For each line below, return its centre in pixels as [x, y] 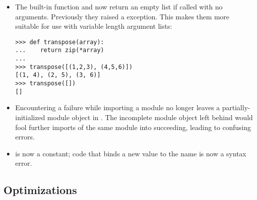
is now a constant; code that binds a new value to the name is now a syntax [131, 153]
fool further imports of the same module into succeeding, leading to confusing [133, 127]
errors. [25, 137]
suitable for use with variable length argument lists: [94, 26]
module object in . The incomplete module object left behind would [150, 117]
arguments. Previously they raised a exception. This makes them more [122, 16]
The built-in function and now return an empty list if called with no [119, 6]
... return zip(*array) [60, 50]
